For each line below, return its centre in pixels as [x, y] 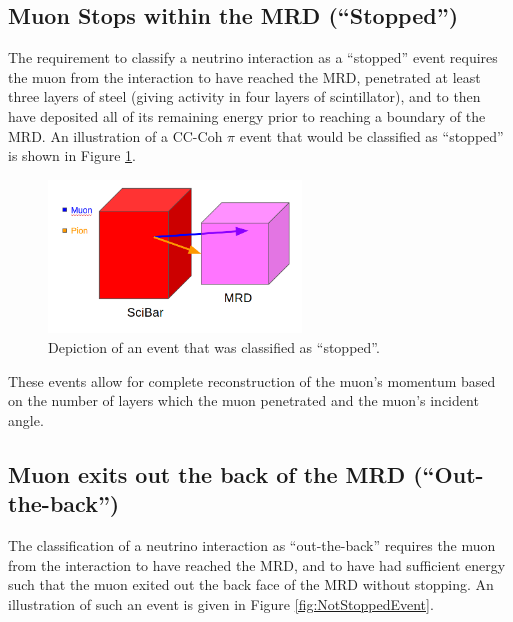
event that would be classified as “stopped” [371, 135]
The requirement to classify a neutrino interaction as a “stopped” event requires [253, 57]
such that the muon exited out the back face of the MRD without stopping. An [251, 584]
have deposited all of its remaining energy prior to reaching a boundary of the [247, 115]
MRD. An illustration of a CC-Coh [115, 135]
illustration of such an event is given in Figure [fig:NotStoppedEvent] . [221, 603]
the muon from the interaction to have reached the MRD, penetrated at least [244, 76]
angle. [26, 419]
